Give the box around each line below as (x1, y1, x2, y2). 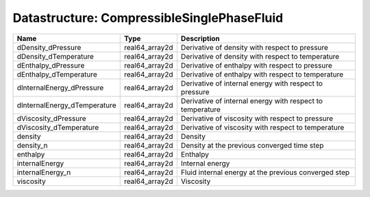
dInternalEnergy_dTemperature (16, 100, 116, 109)
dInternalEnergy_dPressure (16, 83, 104, 92)
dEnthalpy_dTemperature (16, 69, 97, 79)
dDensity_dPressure (16, 42, 82, 52)
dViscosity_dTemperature (16, 122, 99, 132)
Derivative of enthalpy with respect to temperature (180, 69, 344, 79)
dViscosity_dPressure (16, 114, 87, 123)
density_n (16, 140, 48, 150)
